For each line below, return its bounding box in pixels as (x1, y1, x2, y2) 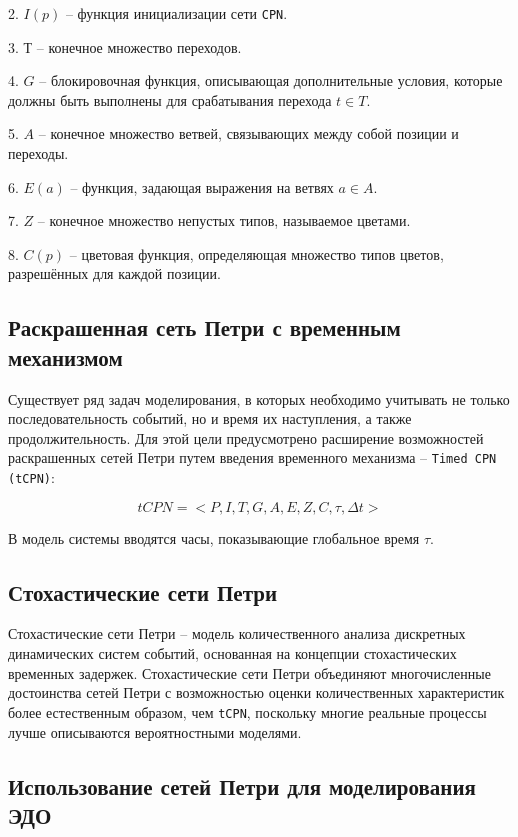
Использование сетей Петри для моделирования (8, 770, 476, 801)
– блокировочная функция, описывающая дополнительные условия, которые (39, 70, 503, 91)
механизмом (8, 341, 123, 372)
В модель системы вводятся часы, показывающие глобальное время (8, 527, 420, 548)
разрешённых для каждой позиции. (8, 263, 221, 284)
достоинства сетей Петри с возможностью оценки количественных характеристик (8, 682, 505, 703)
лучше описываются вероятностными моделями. (8, 721, 302, 742)
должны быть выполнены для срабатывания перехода (8, 89, 332, 110)
